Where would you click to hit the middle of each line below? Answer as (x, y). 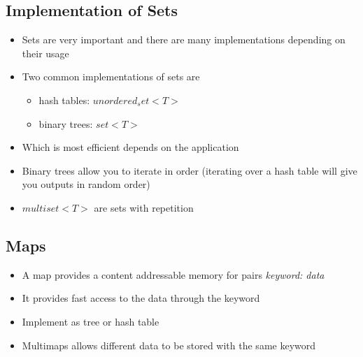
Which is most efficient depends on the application (130, 147)
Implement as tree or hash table (91, 321)
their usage (45, 53)
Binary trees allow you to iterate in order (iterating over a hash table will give (190, 170)
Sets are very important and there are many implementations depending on (184, 39)
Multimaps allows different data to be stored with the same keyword (169, 345)
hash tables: (64, 100)
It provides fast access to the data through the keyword (141, 298)
